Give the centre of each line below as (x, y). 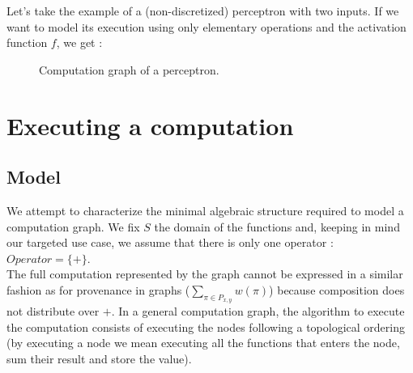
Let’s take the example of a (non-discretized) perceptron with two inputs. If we (203, 11)
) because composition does (337, 289)
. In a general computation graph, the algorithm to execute (258, 311)
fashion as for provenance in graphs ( (98, 289)
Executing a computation (150, 125)
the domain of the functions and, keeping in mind (277, 226)
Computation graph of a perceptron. (129, 69)
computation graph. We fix (73, 226)
